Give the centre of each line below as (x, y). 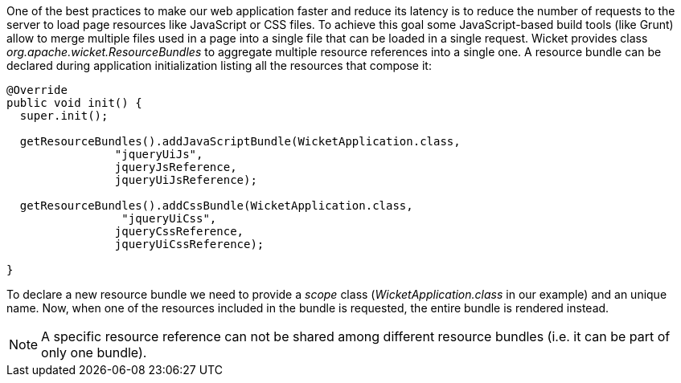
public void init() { (74, 103)
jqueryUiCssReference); (189, 244)
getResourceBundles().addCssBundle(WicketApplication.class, (216, 206)
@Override (37, 90)
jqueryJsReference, (176, 167)
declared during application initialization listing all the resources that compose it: (219, 65)
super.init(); (64, 116)
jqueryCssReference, (179, 231)
